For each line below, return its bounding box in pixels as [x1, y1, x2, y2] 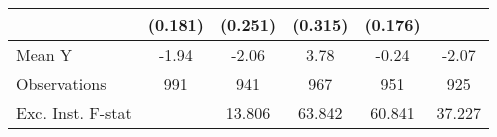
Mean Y [16, 43, 73, 66]
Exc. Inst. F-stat [16, 101, 132, 124]
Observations [16, 72, 107, 95]
